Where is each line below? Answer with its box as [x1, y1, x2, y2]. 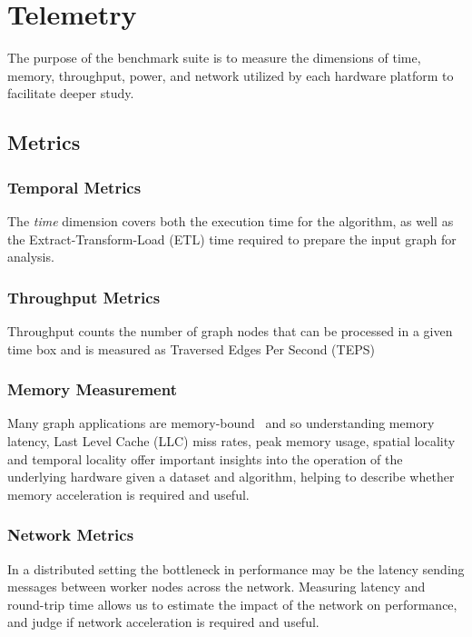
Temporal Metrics [7, 175, 142, 198]
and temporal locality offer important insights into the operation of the [7, 449, 403, 468]
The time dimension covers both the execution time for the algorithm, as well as [7, 211, 454, 230]
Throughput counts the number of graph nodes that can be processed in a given [7, 321, 453, 340]
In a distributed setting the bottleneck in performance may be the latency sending [7, 559, 465, 578]
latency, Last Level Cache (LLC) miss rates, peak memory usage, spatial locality [7, 431, 456, 450]
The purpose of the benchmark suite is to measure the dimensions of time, [7, 48, 421, 67]
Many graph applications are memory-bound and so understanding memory [7, 413, 435, 433]
